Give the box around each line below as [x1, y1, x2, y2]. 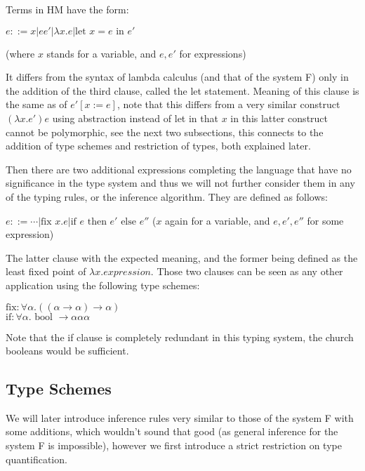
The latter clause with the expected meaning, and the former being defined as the [6, 250, 358, 265]
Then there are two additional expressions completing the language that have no [6, 161, 352, 176]
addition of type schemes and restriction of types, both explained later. [6, 138, 311, 153]
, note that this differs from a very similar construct [117, 97, 340, 112]
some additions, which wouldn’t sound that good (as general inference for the [6, 424, 338, 439]
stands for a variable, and [46, 46, 157, 60]
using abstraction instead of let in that [52, 110, 218, 125]
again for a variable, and [165, 213, 270, 227]
